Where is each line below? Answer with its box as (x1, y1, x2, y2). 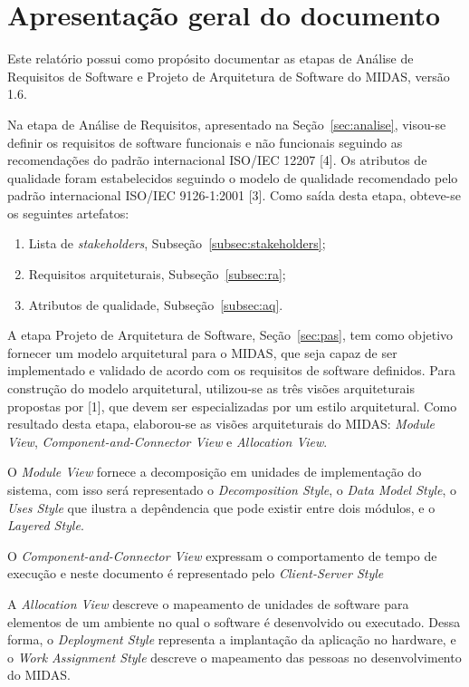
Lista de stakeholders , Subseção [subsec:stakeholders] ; (28, 234, 326, 253)
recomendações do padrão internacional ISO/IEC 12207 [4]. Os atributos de (7, 150, 427, 169)
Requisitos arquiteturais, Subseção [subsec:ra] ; (28, 265, 286, 284)
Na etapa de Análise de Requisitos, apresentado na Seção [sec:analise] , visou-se (7, 114, 446, 133)
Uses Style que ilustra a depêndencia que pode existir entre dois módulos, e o (7, 498, 435, 517)
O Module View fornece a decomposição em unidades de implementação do (7, 462, 422, 481)
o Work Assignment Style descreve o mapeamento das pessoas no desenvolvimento (7, 647, 462, 666)
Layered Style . (7, 516, 84, 535)
